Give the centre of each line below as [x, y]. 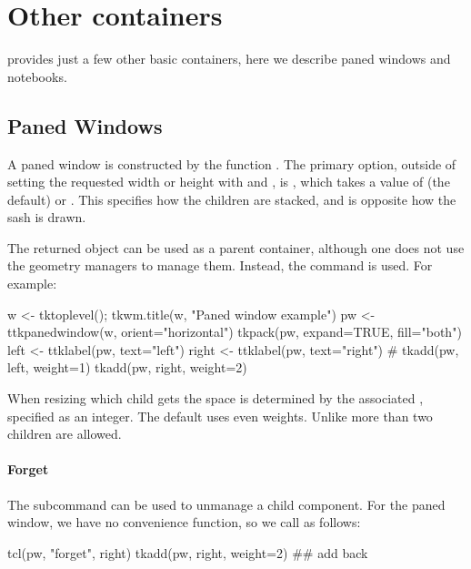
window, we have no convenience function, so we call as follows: [184, 522]
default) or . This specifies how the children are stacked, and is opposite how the [232, 199]
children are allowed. [65, 434]
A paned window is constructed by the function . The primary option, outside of [232, 163]
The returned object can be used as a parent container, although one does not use [236, 247]
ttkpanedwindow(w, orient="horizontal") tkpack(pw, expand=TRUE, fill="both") [235, 332]
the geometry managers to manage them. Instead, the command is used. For [220, 265]
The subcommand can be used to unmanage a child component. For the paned [226, 504]
